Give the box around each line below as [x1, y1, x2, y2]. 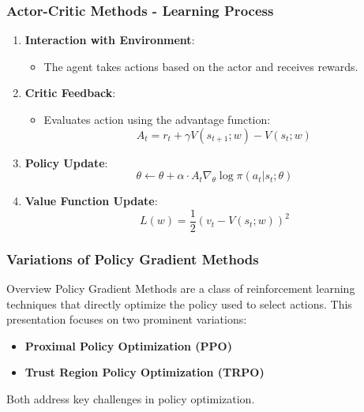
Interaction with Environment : [24, 32, 195, 48]
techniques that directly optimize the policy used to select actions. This [6, 295, 352, 312]
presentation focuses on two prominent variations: [6, 311, 247, 328]
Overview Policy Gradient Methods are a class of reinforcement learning [6, 280, 355, 297]
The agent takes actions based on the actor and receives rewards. [43, 58, 358, 74]
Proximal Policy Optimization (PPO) [24, 337, 232, 354]
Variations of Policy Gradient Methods [6, 249, 259, 268]
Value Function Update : [24, 193, 158, 209]
